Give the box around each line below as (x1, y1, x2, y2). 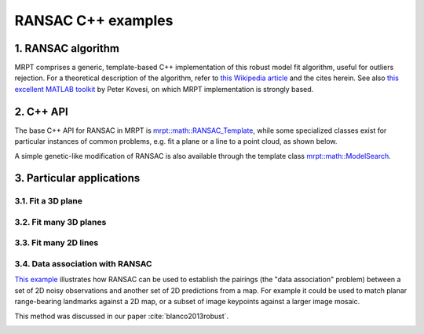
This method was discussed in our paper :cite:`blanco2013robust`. (14, 311, 229, 321)
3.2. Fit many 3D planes (14, 216, 107, 227)
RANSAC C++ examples (14, 12, 174, 29)
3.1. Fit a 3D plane (14, 196, 82, 207)
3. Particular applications (14, 171, 141, 185)
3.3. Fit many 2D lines (14, 237, 99, 248)
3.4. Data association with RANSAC (14, 259, 152, 269)
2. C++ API (14, 105, 68, 118)
